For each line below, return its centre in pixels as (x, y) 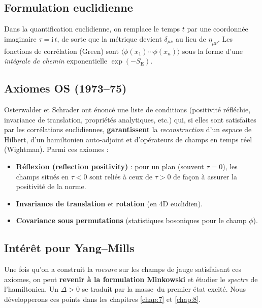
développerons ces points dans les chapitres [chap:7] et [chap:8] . (103, 299)
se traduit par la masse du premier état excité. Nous (164, 289)
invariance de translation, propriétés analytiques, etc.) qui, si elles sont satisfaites (130, 119)
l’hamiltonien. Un (31, 289)
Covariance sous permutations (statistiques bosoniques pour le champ (131, 220)
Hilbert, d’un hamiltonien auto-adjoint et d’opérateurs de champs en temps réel (128, 139)
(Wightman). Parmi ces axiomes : (56, 149)
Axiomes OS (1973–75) (65, 88)
